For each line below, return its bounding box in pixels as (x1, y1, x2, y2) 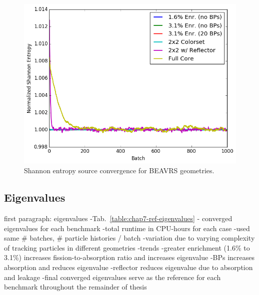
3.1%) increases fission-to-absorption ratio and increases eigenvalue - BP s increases (4, 252, 255, 263)
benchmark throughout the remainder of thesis (4, 282, 147, 292)
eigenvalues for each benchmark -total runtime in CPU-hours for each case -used (4, 223, 250, 233)
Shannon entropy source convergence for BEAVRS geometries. (24, 165, 214, 176)
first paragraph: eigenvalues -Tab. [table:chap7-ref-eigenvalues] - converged (4, 213, 232, 223)
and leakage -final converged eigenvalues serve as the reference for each (4, 272, 221, 282)
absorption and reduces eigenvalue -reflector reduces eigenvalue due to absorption (4, 262, 253, 272)
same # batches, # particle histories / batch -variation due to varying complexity (4, 233, 255, 243)
